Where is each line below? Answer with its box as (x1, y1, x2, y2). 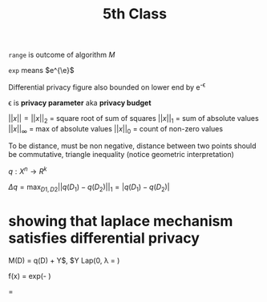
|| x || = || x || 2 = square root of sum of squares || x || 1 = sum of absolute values (8, 113, 259, 125)
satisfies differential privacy (8, 229, 200, 248)
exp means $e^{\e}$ (8, 66, 75, 75)
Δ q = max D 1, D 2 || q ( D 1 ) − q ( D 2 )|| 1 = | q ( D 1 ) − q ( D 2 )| (8, 182, 170, 193)
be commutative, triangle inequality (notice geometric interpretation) (8, 150, 235, 159)
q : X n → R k (8, 165, 47, 176)
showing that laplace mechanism (8, 212, 233, 231)
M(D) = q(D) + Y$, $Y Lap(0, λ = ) (8, 256, 120, 265)
